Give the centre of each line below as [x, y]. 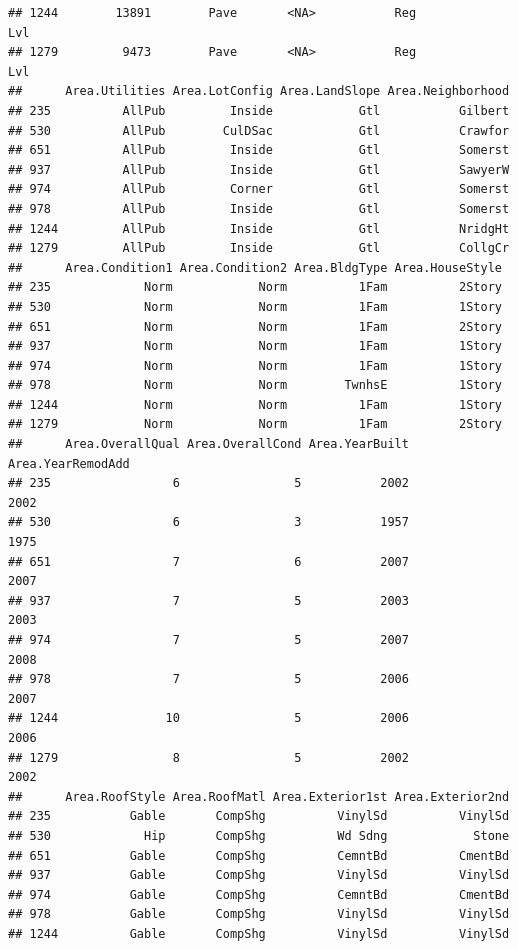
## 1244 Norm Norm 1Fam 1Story [255, 404]
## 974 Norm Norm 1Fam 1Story [255, 365]
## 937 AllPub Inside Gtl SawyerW [259, 169]
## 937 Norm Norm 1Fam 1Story [255, 346]
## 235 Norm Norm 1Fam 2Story [255, 287]
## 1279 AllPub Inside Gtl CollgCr [259, 248]
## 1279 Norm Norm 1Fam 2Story [255, 424]
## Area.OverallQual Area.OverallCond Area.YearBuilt [208, 444]
